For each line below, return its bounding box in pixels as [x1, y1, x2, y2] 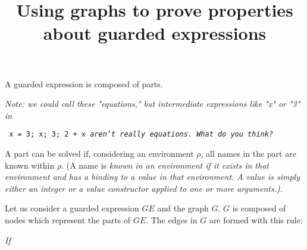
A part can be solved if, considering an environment [5, 147, 194, 159]
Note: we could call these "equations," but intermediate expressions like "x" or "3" [5, 97, 300, 110]
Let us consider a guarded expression [5, 202, 139, 214]
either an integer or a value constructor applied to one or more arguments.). [5, 182, 283, 194]
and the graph [157, 202, 209, 214]
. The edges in [146, 213, 198, 226]
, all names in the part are [201, 147, 296, 159]
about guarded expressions [43, 21, 267, 45]
